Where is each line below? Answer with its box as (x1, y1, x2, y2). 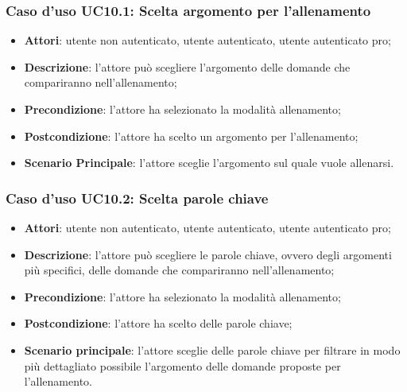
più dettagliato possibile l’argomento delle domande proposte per (24, 357, 341, 374)
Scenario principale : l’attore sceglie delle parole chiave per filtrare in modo (24, 341, 401, 358)
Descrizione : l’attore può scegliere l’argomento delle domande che (24, 58, 351, 75)
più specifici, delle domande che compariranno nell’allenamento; (24, 262, 335, 278)
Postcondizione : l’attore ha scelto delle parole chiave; (24, 315, 293, 332)
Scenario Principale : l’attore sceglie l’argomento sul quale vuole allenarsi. (24, 154, 394, 171)
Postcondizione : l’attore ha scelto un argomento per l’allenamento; (24, 127, 359, 144)
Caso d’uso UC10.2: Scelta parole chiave (6, 188, 269, 208)
